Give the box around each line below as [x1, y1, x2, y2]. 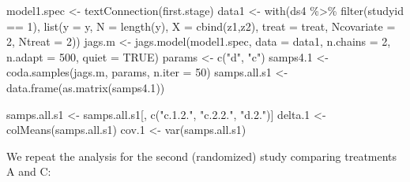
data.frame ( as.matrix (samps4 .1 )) [6, 79, 165, 95]
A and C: [6, 163, 51, 180]
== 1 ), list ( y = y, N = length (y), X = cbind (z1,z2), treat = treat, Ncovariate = [6, 17, 396, 34]
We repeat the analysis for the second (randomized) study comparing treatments [6, 147, 397, 164]
